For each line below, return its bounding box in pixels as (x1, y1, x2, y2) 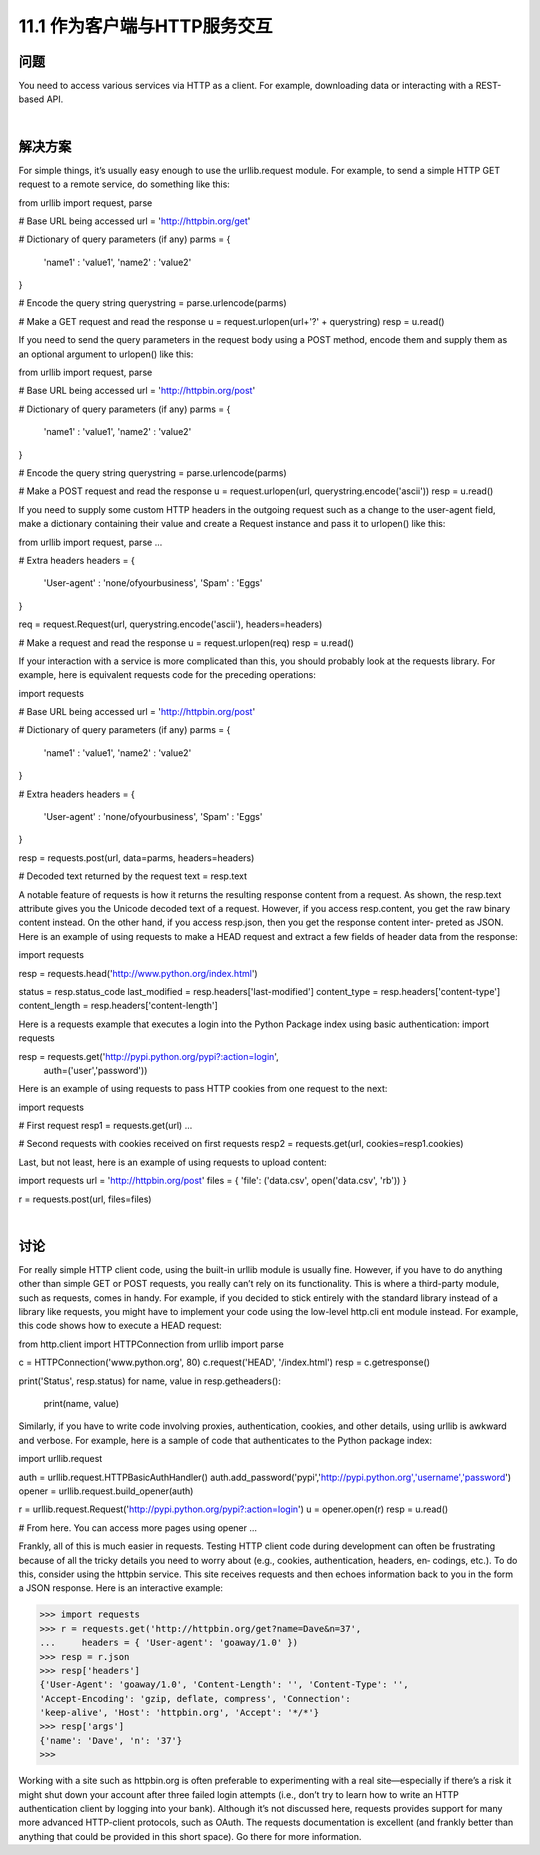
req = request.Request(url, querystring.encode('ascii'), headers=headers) (18, 618, 323, 630)
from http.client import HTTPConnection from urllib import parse (18, 1338, 284, 1350)
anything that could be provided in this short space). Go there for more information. (18, 1830, 362, 1842)
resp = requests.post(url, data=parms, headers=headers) (18, 851, 255, 864)
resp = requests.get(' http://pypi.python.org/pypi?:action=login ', (18, 1050, 279, 1062)
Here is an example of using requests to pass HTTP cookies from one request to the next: (18, 1083, 388, 1095)
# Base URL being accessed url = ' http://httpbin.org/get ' (18, 215, 251, 227)
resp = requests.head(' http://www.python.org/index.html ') (18, 967, 259, 979)
